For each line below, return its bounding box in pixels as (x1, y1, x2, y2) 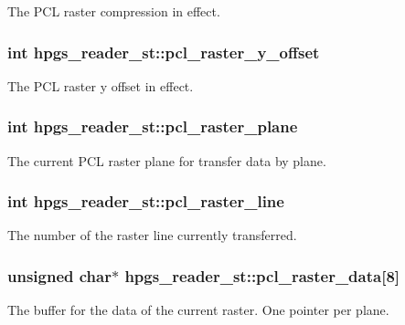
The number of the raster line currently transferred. (7, 225, 297, 245)
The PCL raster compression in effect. (7, 2, 220, 20)
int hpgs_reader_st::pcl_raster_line (7, 190, 284, 213)
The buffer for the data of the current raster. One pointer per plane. (7, 300, 389, 320)
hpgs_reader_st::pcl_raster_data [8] (124, 264, 400, 287)
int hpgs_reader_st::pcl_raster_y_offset (7, 40, 320, 63)
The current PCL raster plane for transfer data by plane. (7, 151, 326, 170)
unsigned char (7, 264, 112, 287)
